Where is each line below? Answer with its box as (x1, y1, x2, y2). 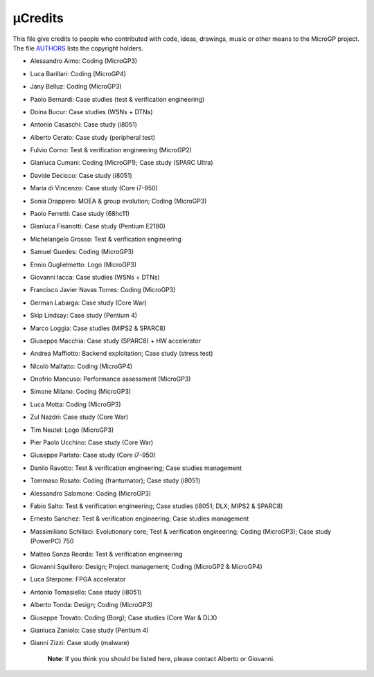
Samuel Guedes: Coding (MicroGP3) (30, 248, 134, 256)
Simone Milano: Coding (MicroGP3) (30, 388, 132, 396)
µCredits (12, 10, 64, 26)
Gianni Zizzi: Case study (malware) (30, 639, 130, 647)
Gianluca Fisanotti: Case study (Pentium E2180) (30, 222, 166, 231)
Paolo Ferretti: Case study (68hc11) (30, 210, 130, 218)
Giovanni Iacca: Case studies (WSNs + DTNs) (30, 273, 161, 281)
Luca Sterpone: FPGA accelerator (30, 575, 126, 584)
